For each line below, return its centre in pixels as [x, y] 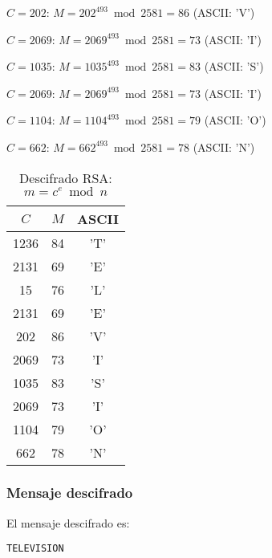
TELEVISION [35, 549]
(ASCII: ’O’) [235, 120]
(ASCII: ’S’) [234, 66]
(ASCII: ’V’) [224, 12]
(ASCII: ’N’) [224, 147]
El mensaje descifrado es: [68, 522]
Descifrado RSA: [66, 177]
